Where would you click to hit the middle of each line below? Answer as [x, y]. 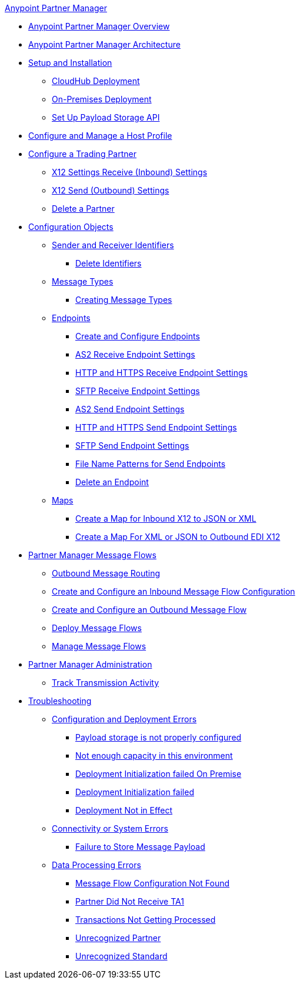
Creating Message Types [124, 300]
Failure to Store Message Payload [140, 847]
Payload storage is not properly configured [159, 737]
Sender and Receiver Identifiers [113, 245]
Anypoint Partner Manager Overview [99, 26]
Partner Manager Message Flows [92, 555]
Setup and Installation [70, 63]
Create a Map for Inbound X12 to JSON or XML [166, 518]
